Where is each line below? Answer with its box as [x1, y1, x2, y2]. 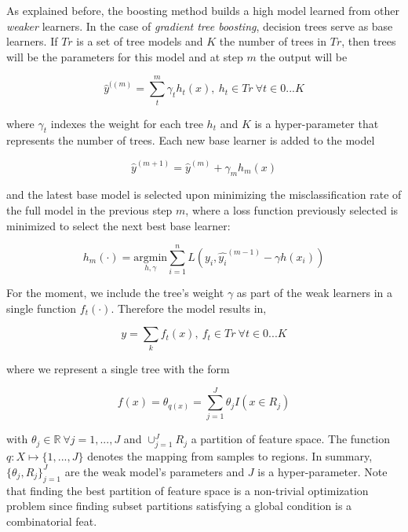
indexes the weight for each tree [50, 115, 203, 131]
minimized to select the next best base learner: [6, 217, 231, 233]
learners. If [6, 33, 58, 50]
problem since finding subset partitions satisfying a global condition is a [6, 497, 352, 514]
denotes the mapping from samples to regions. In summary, [87, 448, 373, 464]
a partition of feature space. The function [191, 431, 391, 447]
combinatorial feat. [6, 512, 97, 529]
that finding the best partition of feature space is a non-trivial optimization [6, 482, 369, 498]
